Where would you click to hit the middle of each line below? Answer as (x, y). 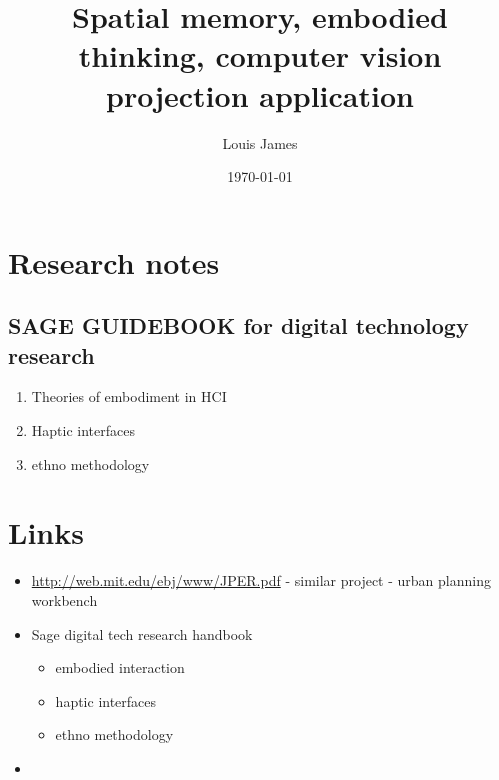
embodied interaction (120, 667)
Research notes (114, 261)
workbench (64, 599)
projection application (260, 94)
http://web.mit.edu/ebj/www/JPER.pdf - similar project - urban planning (261, 580)
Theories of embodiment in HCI (129, 396)
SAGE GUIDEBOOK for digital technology (238, 325)
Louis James (260, 142)
